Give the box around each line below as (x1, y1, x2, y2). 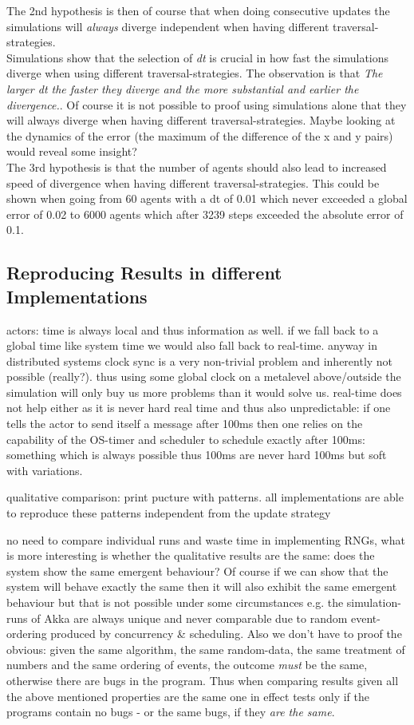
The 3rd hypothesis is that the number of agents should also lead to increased (6, 158, 387, 175)
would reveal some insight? (6, 143, 137, 160)
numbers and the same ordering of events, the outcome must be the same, (6, 656, 368, 673)
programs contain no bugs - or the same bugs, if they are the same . (6, 703, 335, 720)
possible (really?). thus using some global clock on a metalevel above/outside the (6, 368, 401, 385)
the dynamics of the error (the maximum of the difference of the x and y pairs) (6, 127, 393, 144)
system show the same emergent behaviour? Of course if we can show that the (6, 562, 388, 579)
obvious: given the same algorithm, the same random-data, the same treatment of (6, 640, 405, 657)
